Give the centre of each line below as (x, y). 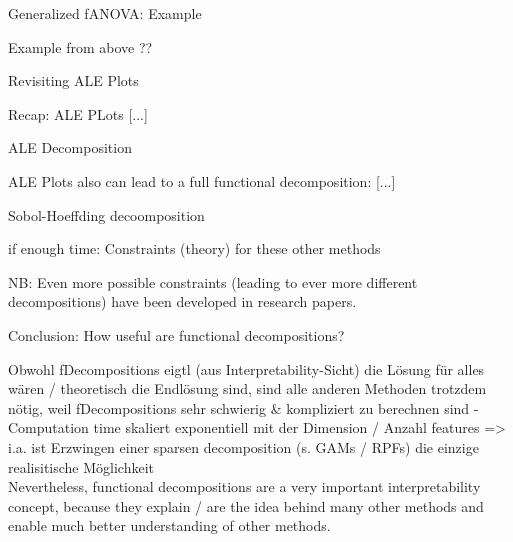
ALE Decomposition (70, 147)
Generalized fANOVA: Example (105, 13)
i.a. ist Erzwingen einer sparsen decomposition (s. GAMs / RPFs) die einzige (243, 446)
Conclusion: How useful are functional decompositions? (176, 334)
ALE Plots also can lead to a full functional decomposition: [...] (202, 180)
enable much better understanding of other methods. (169, 525)
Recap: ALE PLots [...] (78, 113)
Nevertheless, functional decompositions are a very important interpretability (244, 486)
